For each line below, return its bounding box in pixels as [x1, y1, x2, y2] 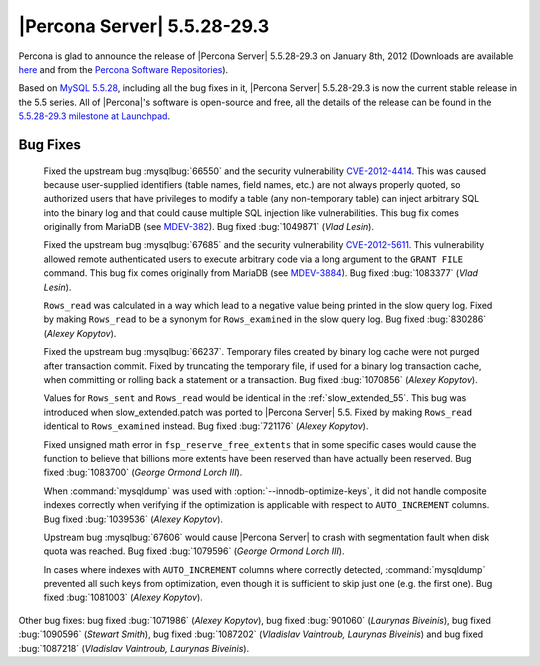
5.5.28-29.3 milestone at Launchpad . [18, 110, 170, 122]
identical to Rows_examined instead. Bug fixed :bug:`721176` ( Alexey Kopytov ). [43, 420, 369, 432]
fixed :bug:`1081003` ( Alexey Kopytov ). [43, 591, 204, 604]
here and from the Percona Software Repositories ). [18, 63, 229, 75]
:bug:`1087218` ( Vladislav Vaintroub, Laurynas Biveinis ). [18, 642, 250, 654]
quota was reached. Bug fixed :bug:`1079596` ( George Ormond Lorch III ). [43, 545, 345, 557]
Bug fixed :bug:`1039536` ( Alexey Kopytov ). [43, 513, 224, 525]
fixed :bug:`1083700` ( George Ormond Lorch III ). [43, 466, 243, 479]
